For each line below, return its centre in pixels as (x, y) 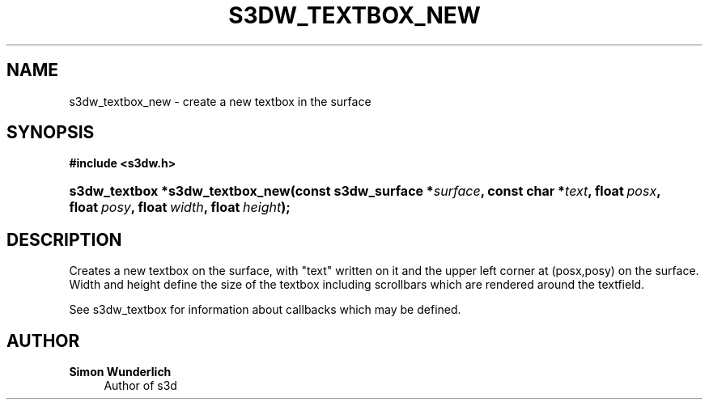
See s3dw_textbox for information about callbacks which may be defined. (265, 310)
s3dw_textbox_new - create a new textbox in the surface (220, 101)
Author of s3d (140, 386)
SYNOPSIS (51, 133)
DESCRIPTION (64, 239)
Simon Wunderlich (120, 372)
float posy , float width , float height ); (180, 207)
